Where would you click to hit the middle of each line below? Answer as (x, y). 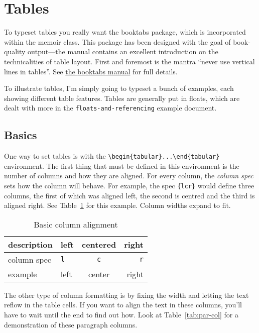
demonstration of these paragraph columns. (71, 324)
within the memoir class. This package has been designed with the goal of (117, 41)
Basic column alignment (76, 224)
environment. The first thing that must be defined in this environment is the (122, 165)
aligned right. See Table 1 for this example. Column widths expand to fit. (117, 205)
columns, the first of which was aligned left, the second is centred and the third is (129, 195)
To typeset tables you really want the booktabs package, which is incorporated (125, 32)
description (30, 244)
